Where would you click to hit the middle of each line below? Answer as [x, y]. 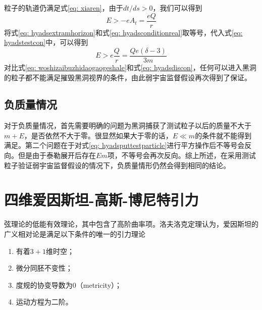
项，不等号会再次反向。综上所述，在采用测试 [181, 155]
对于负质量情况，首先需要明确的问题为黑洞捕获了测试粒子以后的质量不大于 [128, 125]
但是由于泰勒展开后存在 [57, 155]
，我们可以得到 [177, 8]
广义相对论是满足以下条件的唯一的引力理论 [75, 234]
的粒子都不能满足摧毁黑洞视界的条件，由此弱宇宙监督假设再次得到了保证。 [128, 77]
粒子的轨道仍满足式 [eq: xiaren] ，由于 [64, 8]
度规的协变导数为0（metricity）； [69, 285]
